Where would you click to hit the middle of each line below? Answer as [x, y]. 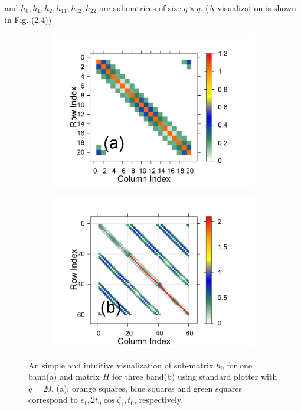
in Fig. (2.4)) [28, 19]
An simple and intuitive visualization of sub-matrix [121, 365]
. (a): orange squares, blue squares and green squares [146, 388]
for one [239, 365]
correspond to [53, 399]
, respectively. [159, 399]
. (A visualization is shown [248, 8]
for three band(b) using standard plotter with [194, 376]
